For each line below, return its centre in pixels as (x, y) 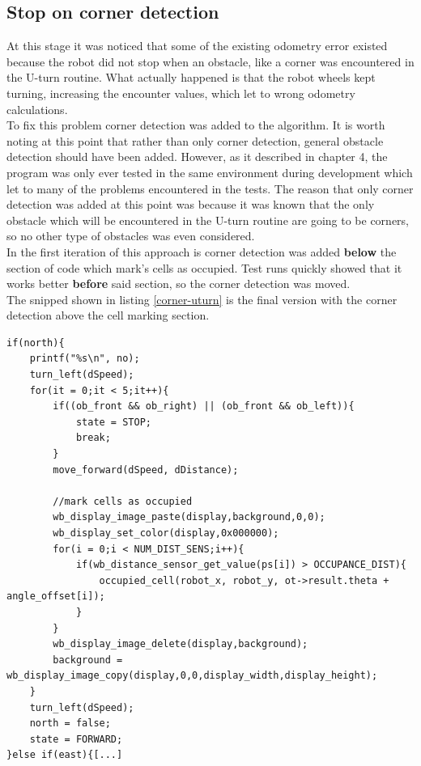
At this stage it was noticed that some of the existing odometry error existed (197, 46)
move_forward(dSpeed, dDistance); (146, 470)
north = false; (70, 724)
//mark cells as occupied (123, 501)
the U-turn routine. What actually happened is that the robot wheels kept (191, 77)
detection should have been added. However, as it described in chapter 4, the (197, 157)
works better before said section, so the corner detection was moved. (179, 284)
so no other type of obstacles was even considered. (131, 236)
